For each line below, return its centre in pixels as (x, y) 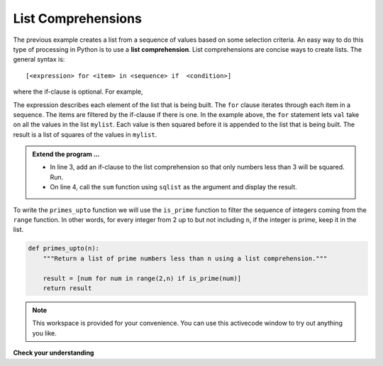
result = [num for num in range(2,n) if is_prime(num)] (142, 278)
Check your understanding (54, 353)
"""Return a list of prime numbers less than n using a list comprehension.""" (185, 258)
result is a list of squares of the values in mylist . (85, 134)
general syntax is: (39, 60)
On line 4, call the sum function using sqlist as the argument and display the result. (173, 187)
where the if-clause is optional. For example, (78, 91)
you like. (44, 333)
